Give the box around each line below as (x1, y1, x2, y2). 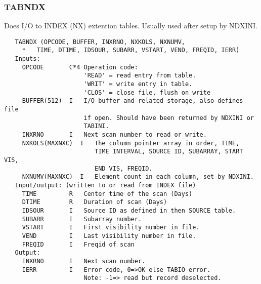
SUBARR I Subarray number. (22, 215, 142, 223)
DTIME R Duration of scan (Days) (22, 198, 167, 206)
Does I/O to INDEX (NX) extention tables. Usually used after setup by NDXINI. (4, 20, 257, 31)
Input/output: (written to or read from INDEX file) (15, 181, 196, 189)
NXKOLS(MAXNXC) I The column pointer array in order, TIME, (22, 139, 240, 147)
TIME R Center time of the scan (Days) (22, 190, 193, 197)
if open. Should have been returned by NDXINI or (83, 114, 254, 121)
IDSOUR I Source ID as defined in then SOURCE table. (22, 207, 236, 214)
